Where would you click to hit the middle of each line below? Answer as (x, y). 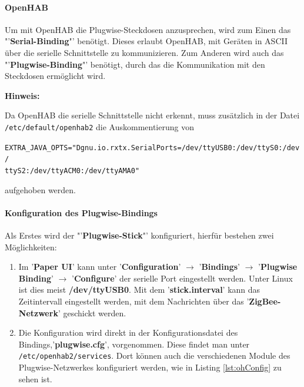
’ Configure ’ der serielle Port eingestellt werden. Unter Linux (182, 278)
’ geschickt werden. (92, 312)
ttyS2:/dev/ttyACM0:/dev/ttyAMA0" (72, 171)
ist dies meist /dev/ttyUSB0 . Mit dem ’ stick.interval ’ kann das (139, 290)
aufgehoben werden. (41, 189)
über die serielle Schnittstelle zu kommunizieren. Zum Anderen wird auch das (144, 52)
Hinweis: (22, 95)
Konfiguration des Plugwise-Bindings (81, 212)
